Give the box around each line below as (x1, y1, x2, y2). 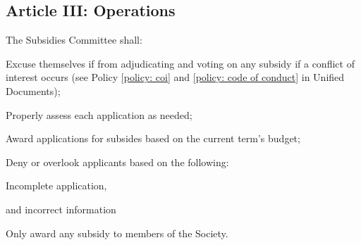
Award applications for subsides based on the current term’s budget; (6, 131, 300, 146)
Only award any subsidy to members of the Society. (6, 225, 228, 240)
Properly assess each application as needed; (6, 107, 192, 122)
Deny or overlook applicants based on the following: (6, 154, 229, 169)
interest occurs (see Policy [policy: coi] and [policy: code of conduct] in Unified (6, 70, 345, 84)
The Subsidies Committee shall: (6, 32, 142, 47)
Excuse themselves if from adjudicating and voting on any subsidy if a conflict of (6, 56, 355, 70)
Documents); (6, 83, 61, 98)
